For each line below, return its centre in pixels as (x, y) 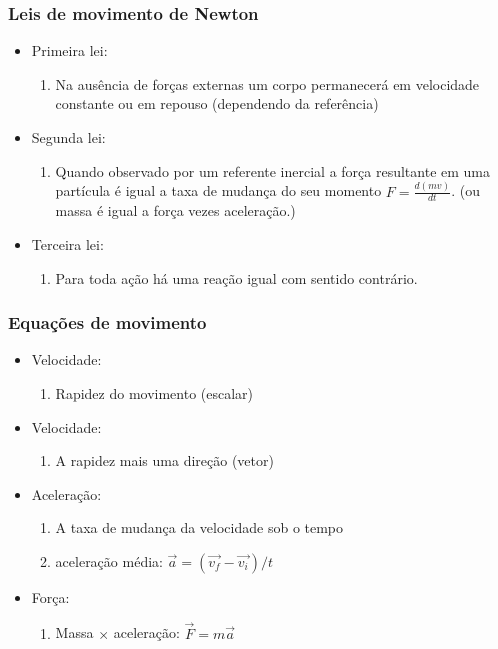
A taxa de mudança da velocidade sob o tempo (199, 527)
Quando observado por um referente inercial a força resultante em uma (273, 170)
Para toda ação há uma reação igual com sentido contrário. (236, 277)
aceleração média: (109, 560)
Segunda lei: (68, 137)
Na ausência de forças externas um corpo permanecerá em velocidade (267, 83)
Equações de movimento (107, 322)
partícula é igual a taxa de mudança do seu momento (218, 190)
